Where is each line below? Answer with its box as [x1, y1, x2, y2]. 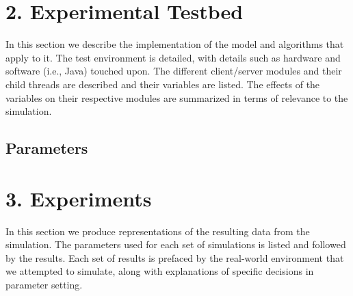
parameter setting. [5, 277, 83, 291]
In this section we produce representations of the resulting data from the [5, 224, 310, 238]
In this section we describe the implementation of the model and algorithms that [5, 37, 344, 51]
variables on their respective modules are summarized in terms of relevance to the [5, 90, 348, 105]
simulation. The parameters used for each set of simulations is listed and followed [5, 237, 346, 252]
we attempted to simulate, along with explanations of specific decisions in [5, 264, 314, 278]
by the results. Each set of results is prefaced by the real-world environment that [5, 250, 344, 265]
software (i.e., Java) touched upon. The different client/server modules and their [5, 64, 342, 78]
